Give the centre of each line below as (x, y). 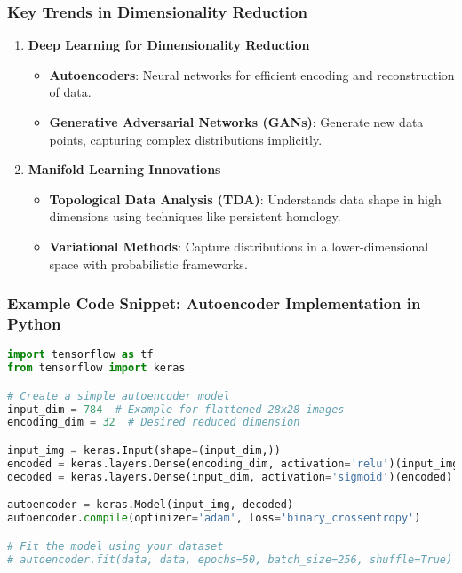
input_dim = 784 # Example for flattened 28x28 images (176, 409)
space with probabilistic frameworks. (148, 263)
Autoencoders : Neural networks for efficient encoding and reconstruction (252, 74)
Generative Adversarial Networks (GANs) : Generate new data (236, 122)
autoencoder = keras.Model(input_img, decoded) (151, 505)
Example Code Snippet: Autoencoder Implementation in (214, 303)
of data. (70, 92)
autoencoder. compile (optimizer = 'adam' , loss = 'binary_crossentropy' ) (214, 518)
